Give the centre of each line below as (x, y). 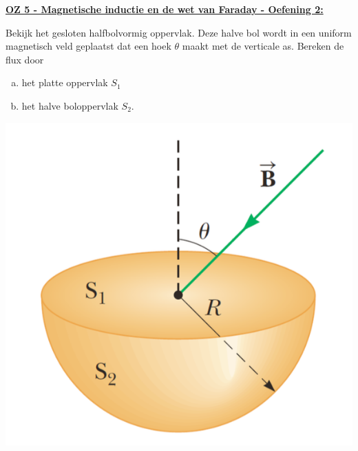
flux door (25, 59)
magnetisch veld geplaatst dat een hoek (88, 46)
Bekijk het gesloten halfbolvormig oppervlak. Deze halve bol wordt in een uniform (179, 32)
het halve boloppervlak (70, 105)
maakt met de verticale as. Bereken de (263, 46)
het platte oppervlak (65, 82)
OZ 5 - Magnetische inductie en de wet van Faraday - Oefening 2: (165, 9)
